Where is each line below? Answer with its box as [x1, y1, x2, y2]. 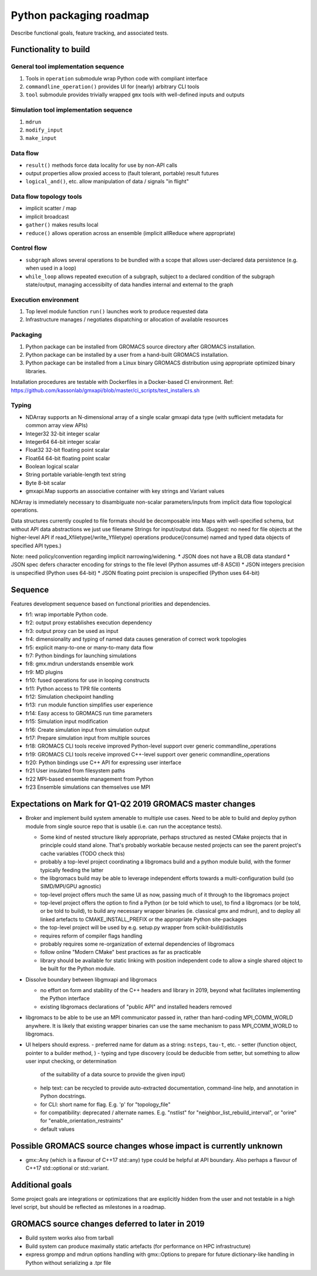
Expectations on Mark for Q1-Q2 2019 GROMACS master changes [11, 799, 256, 809]
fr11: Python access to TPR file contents [25, 685, 122, 692]
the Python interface [40, 995, 90, 1002]
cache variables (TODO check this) [40, 850, 126, 857]
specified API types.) [11, 542, 62, 549]
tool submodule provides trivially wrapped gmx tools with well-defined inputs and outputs [25, 91, 245, 98]
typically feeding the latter [40, 866, 104, 873]
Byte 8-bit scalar [25, 479, 66, 486]
